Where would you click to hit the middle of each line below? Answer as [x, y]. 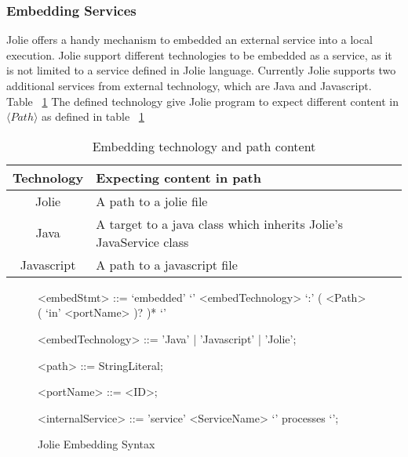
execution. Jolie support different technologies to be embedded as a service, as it [199, 54]
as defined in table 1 [93, 116]
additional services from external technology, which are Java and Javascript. [189, 85]
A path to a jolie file [152, 201]
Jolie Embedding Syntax [97, 444]
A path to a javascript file [167, 264]
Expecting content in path [178, 177]
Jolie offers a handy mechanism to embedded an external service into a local [189, 40]
